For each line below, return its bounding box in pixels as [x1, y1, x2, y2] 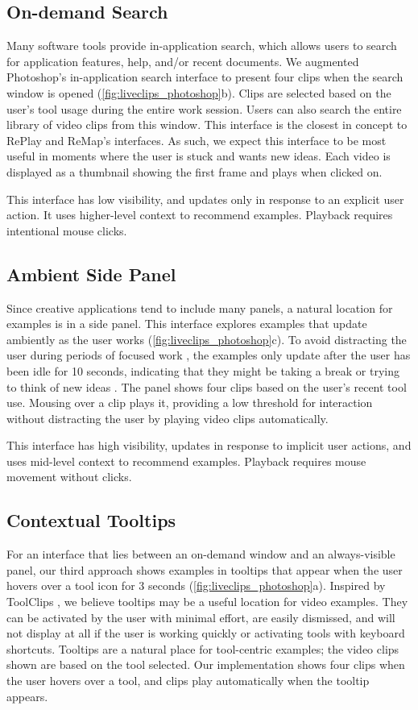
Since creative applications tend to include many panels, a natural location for [6, 299, 393, 316]
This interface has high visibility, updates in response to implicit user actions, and [6, 437, 412, 454]
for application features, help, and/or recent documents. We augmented [6, 52, 359, 69]
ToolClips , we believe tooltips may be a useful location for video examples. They [6, 593, 408, 610]
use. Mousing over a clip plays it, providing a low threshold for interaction [6, 394, 373, 411]
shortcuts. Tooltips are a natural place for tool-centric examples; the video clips [6, 640, 399, 657]
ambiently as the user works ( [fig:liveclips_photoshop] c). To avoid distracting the [6, 330, 407, 347]
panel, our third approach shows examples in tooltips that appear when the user [6, 561, 403, 578]
